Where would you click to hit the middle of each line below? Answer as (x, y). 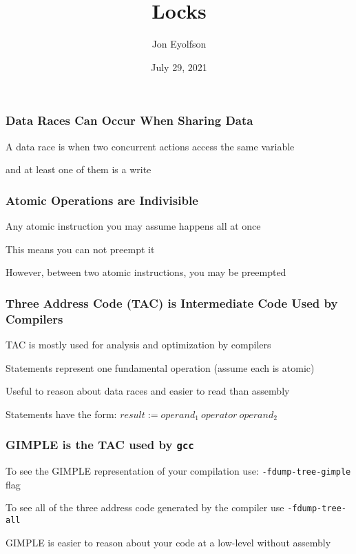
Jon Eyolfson (179, 44)
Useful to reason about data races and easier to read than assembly (148, 391)
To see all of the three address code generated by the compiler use (145, 507)
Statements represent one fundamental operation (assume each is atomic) (160, 367)
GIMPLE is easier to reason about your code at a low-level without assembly (168, 542)
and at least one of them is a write (78, 169)
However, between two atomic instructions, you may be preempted (146, 272)
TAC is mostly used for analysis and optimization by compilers (138, 344)
